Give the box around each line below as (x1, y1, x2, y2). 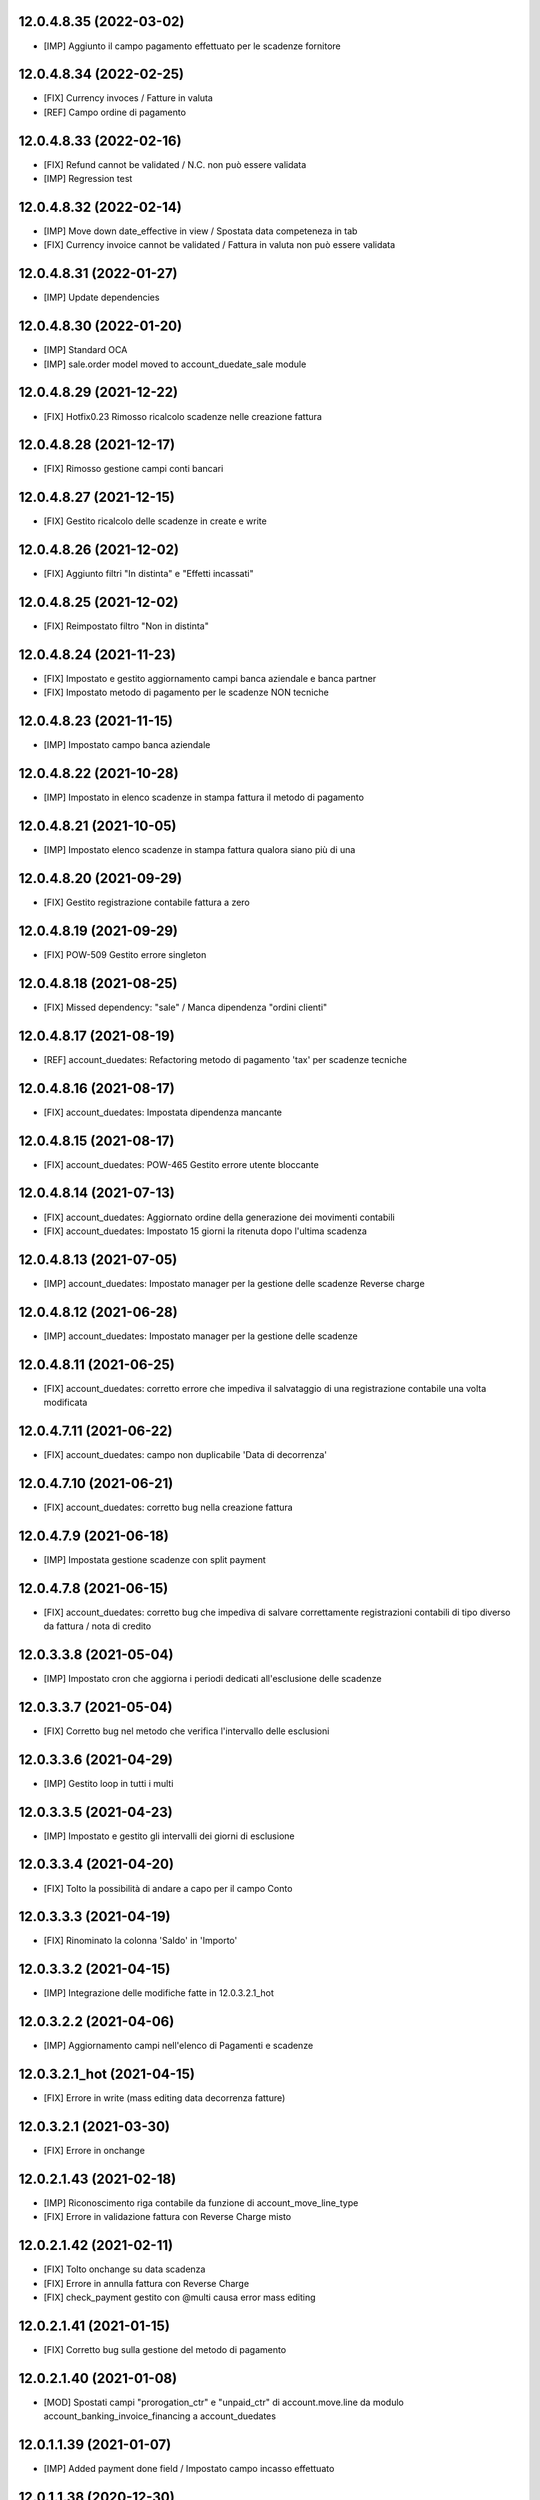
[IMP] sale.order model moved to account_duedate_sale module (43, 358, 307, 370)
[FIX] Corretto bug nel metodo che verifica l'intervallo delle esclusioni (43, 1725, 330, 1737)
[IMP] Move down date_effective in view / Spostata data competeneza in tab (43, 225, 358, 237)
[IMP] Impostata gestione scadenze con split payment (43, 1553, 267, 1565)
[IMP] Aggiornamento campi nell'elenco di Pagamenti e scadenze (43, 2040, 314, 2052)
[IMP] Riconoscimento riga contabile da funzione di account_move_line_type (43, 2196, 359, 2209)
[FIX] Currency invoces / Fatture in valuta (43, 92, 214, 104)
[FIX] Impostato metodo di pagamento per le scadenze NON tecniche (43, 686, 329, 699)
